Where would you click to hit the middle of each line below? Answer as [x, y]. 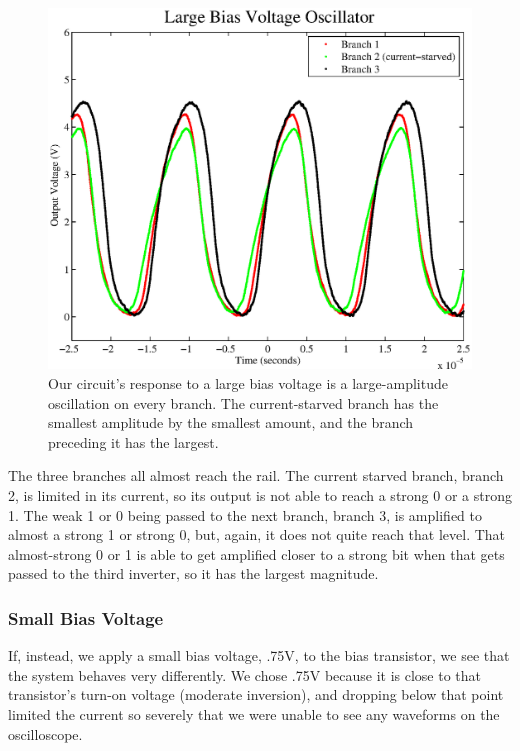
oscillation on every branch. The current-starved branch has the [243, 402]
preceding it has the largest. [133, 441]
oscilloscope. [45, 733]
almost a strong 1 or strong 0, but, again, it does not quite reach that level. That [257, 534]
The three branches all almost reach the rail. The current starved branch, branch [256, 475]
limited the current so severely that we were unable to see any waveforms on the [254, 714]
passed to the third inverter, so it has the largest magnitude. [193, 573]
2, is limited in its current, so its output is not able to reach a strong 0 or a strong [260, 495]
